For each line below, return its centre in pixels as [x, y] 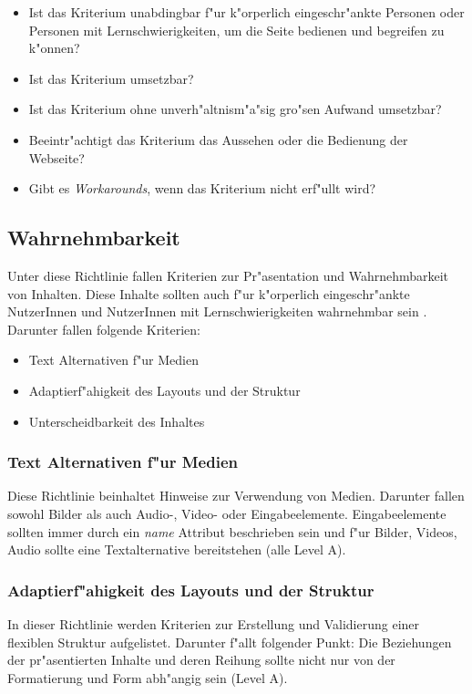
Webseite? [56, 157]
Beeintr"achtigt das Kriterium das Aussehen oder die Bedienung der [218, 139]
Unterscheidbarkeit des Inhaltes [117, 421]
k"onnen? [54, 48]
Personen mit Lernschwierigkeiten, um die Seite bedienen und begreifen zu [236, 30]
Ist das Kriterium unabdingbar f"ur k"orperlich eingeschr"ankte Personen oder [246, 12]
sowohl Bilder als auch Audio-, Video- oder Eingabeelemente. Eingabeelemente [227, 513]
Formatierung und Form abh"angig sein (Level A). [148, 677]
